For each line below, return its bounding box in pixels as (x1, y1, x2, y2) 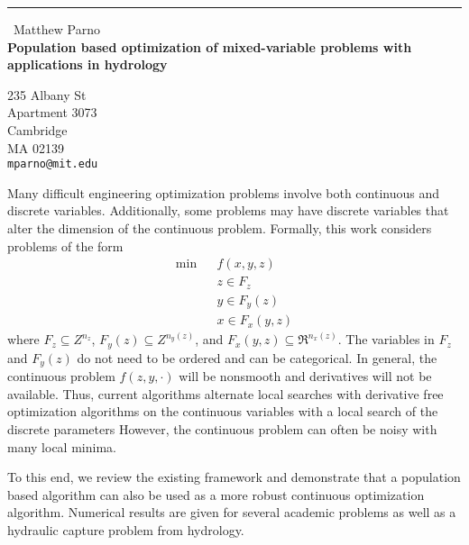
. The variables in (337, 330, 435, 349)
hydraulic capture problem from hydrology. (7, 520, 244, 539)
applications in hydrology (7, 55, 168, 74)
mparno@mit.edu (7, 158, 98, 171)
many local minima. (7, 437, 116, 456)
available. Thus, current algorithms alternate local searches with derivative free (7, 384, 444, 403)
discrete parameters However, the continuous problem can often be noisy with (7, 419, 437, 438)
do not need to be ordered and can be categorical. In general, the (77, 348, 437, 367)
